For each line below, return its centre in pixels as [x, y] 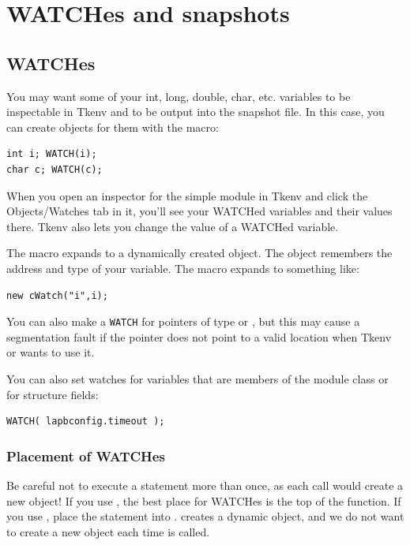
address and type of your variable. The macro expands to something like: [183, 268]
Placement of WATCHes [86, 455]
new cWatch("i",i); [57, 295]
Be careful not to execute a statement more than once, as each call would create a [205, 485]
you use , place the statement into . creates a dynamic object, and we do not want [205, 516]
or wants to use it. [51, 352]
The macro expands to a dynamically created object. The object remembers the [199, 253]
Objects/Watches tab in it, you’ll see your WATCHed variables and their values [199, 211]
